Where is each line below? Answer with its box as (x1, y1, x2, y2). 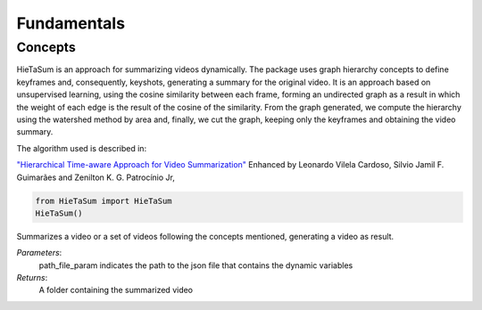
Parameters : (16, 248, 62, 258)
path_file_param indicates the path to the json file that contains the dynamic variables (38, 259, 353, 271)
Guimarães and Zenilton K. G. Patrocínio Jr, (16, 172, 176, 183)
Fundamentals (16, 13, 125, 33)
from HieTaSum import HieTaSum (35, 196, 173, 206)
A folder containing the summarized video (38, 285, 194, 296)
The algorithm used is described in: (16, 143, 147, 153)
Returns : (16, 273, 48, 283)
